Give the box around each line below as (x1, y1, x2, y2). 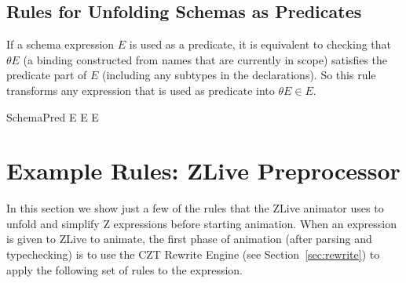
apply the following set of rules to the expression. (6, 261, 243, 278)
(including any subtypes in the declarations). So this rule (102, 67, 376, 83)
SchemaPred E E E (6, 108, 99, 125)
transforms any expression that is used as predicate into (6, 82, 275, 98)
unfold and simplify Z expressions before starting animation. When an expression (6, 215, 397, 231)
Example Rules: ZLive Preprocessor (6, 154, 401, 187)
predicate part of (6, 67, 87, 83)
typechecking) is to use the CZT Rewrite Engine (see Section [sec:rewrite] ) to (6, 246, 380, 263)
